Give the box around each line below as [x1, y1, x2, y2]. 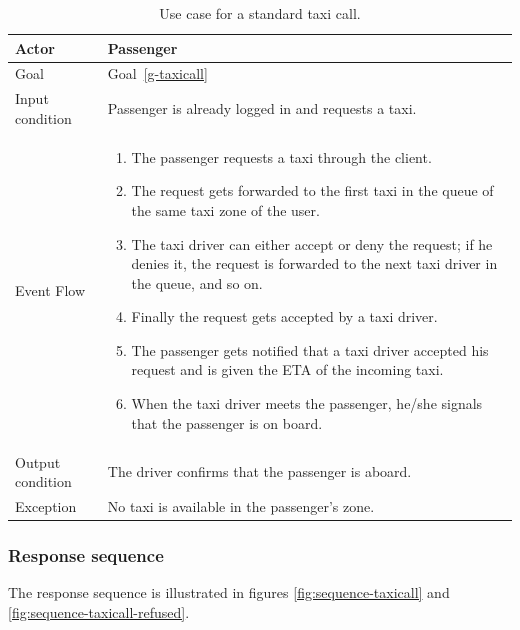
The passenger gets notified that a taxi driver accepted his [131, 339, 489, 360]
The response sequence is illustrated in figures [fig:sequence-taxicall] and [8, 582, 450, 603]
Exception [15, 495, 77, 516]
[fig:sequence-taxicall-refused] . [8, 601, 190, 622]
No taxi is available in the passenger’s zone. [107, 495, 375, 516]
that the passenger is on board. [131, 412, 323, 433]
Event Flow [15, 279, 85, 300]
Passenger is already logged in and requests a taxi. [107, 98, 417, 119]
